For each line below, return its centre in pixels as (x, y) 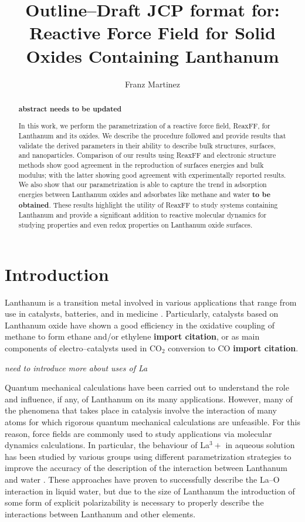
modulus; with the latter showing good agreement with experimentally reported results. (152, 174)
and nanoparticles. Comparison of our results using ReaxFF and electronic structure (147, 155)
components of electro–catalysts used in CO (83, 348)
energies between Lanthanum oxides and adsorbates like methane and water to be (144, 195)
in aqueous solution (260, 445)
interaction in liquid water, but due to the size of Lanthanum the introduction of (150, 491)
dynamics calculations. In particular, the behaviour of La (107, 445)
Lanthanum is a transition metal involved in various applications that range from (151, 302)
